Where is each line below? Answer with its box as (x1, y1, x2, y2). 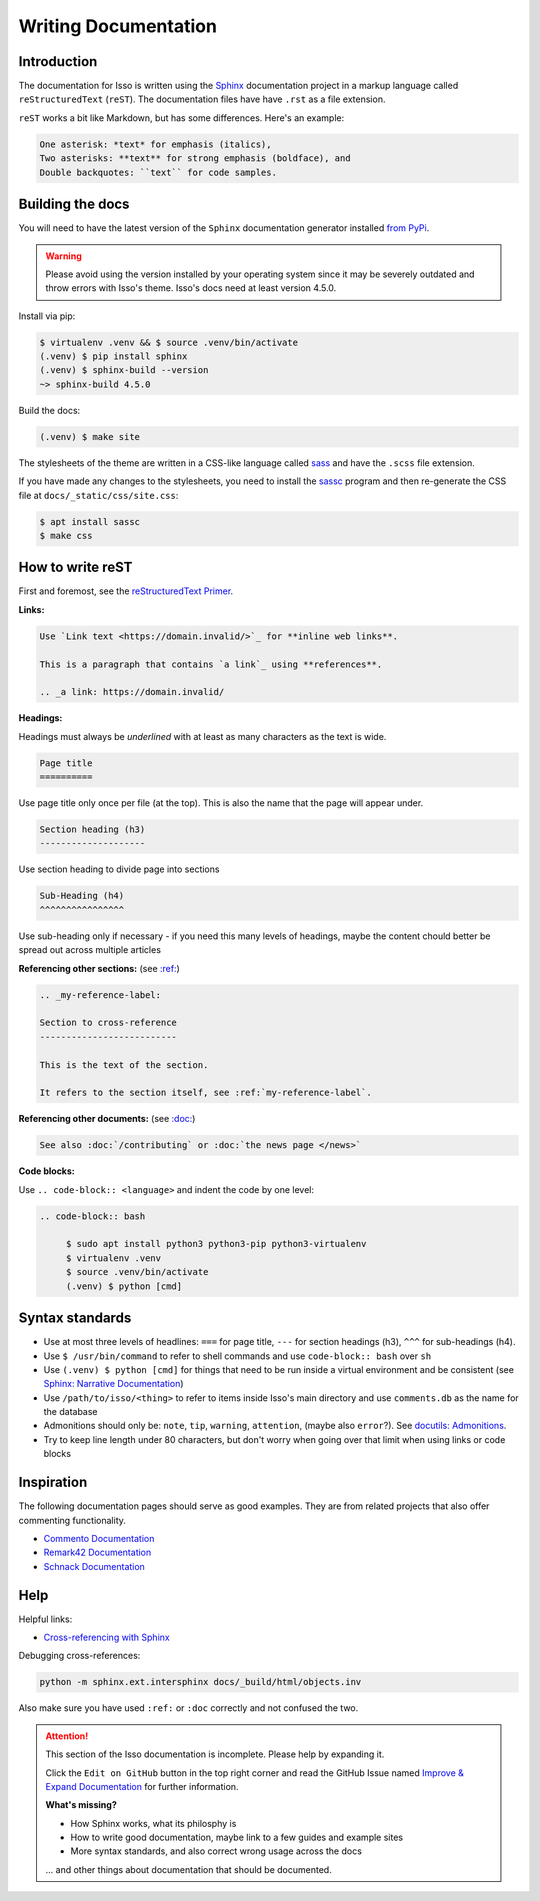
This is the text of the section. (39, 1059, 209, 1070)
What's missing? (45, 1799, 117, 1811)
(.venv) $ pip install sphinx (39, 351, 188, 362)
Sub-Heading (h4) (39, 890, 125, 902)
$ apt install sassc (39, 516, 140, 527)
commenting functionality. (18, 1514, 127, 1526)
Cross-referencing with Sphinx (43, 1631, 170, 1643)
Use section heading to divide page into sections (18, 863, 220, 875)
